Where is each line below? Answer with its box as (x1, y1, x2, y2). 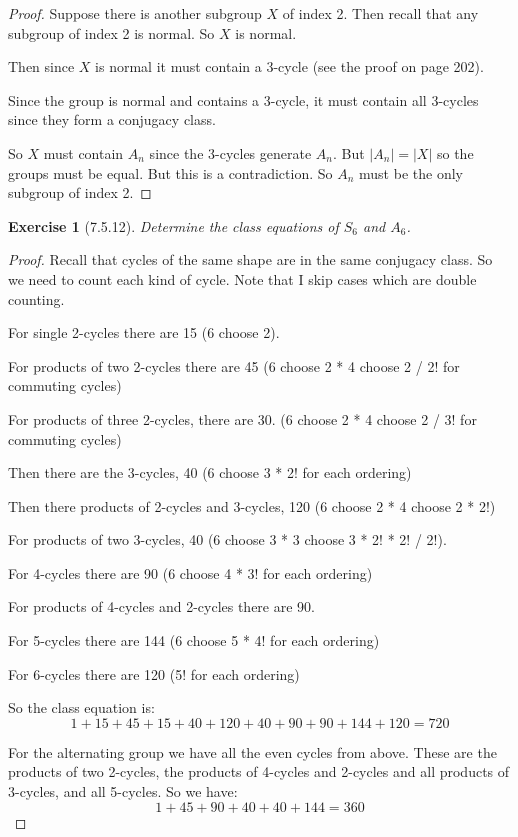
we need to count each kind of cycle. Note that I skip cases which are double (8, 268, 477, 289)
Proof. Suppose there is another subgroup (8, 3, 262, 23)
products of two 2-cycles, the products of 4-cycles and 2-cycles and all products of (8, 761, 510, 782)
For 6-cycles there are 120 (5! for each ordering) (8, 663, 300, 684)
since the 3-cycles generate (149, 142, 312, 163)
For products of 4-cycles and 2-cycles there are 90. (8, 596, 315, 617)
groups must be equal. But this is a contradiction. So (8, 162, 333, 183)
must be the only (359, 162, 463, 183)
